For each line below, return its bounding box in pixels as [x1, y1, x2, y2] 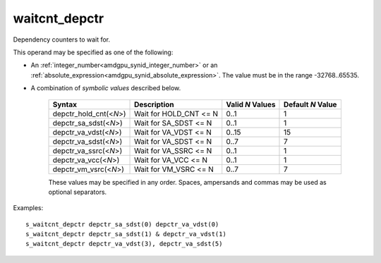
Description [134, 99, 174, 109]
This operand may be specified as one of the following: [13, 48, 174, 56]
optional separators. [48, 188, 107, 196]
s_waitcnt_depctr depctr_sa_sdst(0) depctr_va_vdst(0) [25, 220, 219, 228]
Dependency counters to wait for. [13, 35, 111, 44]
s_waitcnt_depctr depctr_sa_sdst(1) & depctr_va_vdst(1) [25, 230, 227, 238]
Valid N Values [226, 99, 276, 109]
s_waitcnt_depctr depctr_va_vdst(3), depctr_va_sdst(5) [25, 240, 223, 248]
